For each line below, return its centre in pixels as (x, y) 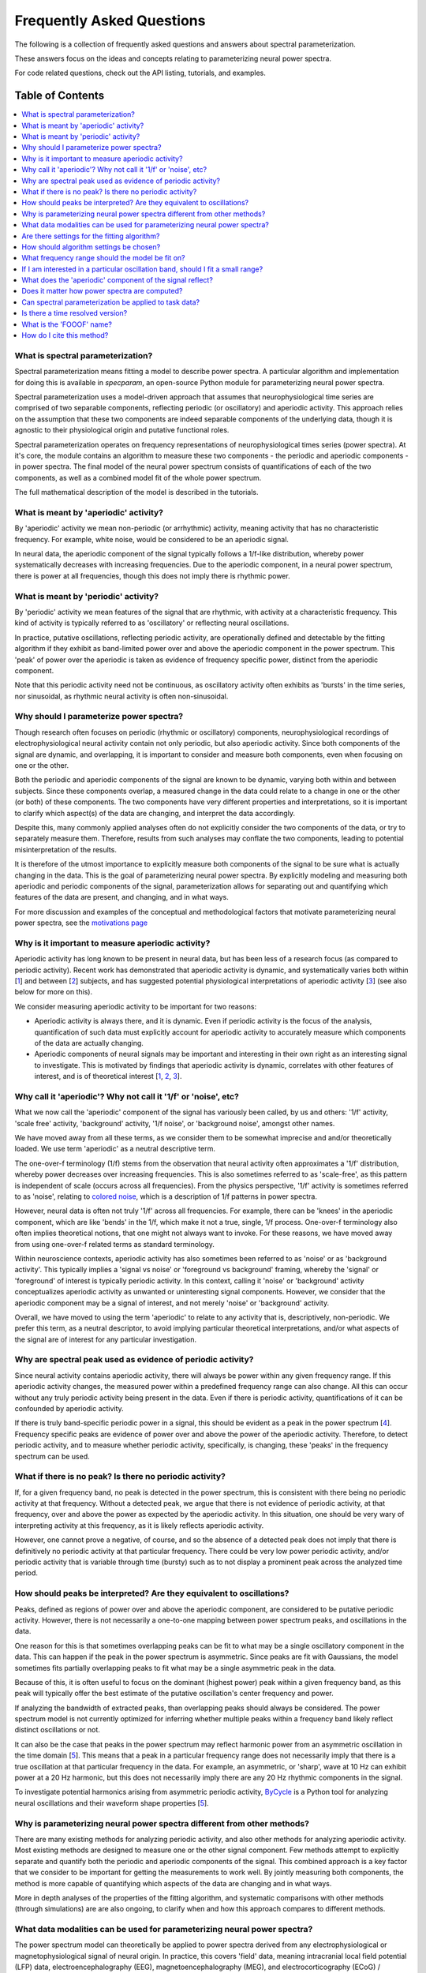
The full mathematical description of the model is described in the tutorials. (137, 492)
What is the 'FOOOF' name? (67, 324)
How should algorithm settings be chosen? (91, 247)
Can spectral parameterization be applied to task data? (111, 302)
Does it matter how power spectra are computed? (102, 291)
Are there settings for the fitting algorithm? (91, 236)
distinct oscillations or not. (57, 1730)
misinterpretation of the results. (66, 849)
